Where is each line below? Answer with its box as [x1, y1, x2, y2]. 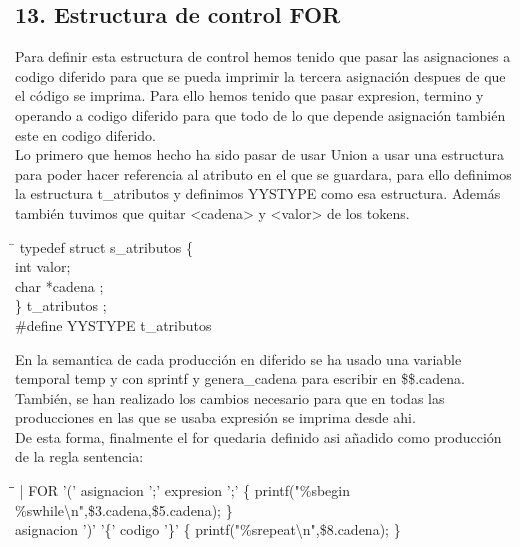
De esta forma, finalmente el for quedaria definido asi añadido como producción [15, 426, 502, 447]
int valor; [15, 256, 71, 277]
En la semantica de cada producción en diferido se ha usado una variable [15, 348, 462, 369]
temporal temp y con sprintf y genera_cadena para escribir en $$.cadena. [15, 368, 465, 389]
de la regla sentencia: [15, 446, 144, 467]
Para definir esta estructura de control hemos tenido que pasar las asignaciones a [15, 46, 511, 67]
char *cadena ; [15, 275, 104, 296]
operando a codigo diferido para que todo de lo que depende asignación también [15, 104, 506, 125]
